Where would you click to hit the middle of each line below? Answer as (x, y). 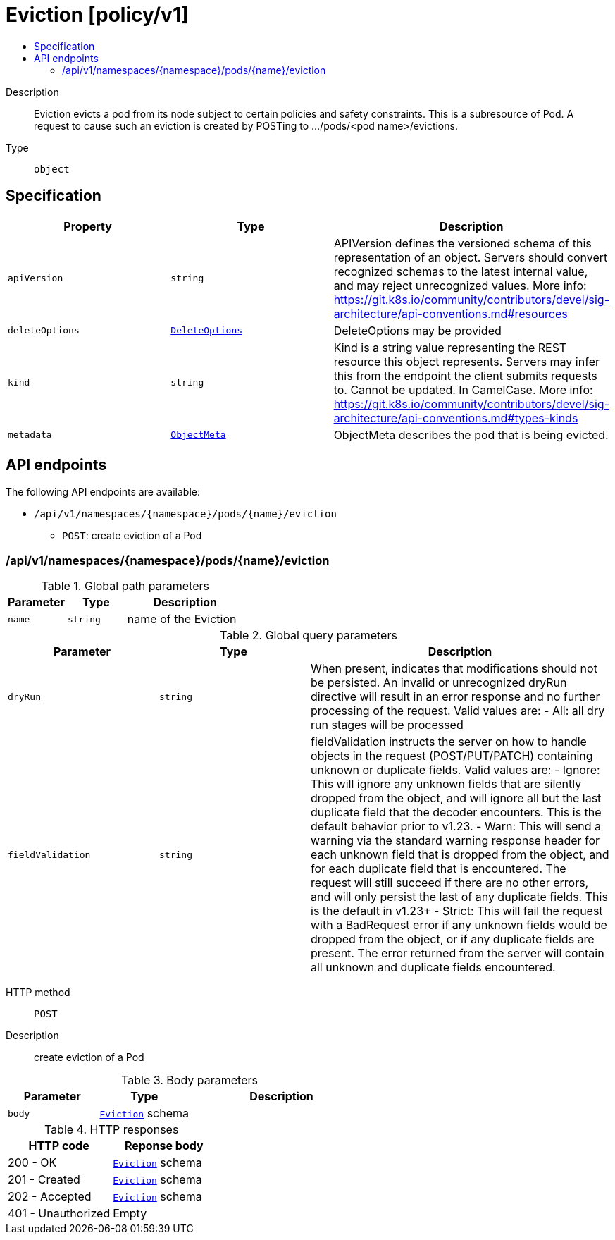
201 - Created (44, 1180)
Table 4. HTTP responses (111, 1130)
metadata (30, 435)
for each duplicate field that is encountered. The (439, 869)
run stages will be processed (387, 725)
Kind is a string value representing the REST (450, 347)
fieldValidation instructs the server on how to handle (449, 742)
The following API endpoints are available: (103, 492)
